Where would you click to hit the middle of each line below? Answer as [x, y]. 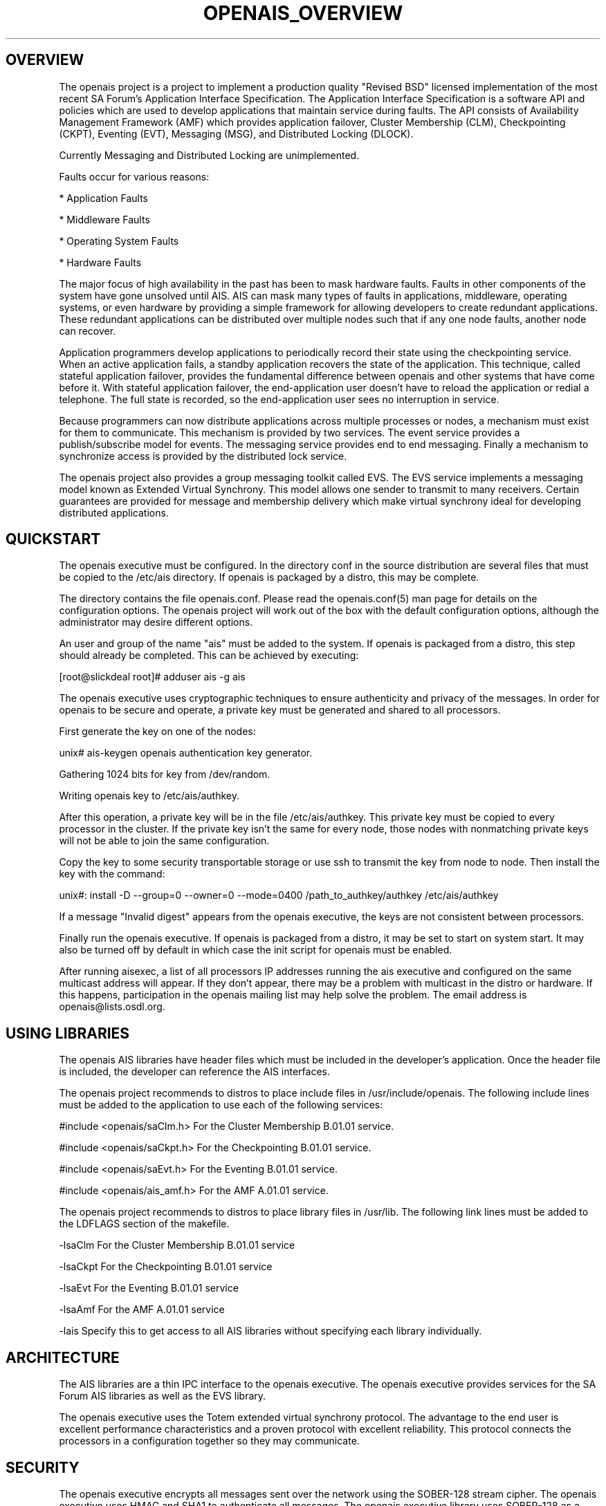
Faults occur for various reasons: [134, 176]
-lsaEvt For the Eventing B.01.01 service [149, 1288]
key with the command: [112, 874]
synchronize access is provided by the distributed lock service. [203, 456]
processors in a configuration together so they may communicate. [209, 1441]
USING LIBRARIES [68, 1033]
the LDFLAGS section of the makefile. [144, 1224]
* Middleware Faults [104, 219]
